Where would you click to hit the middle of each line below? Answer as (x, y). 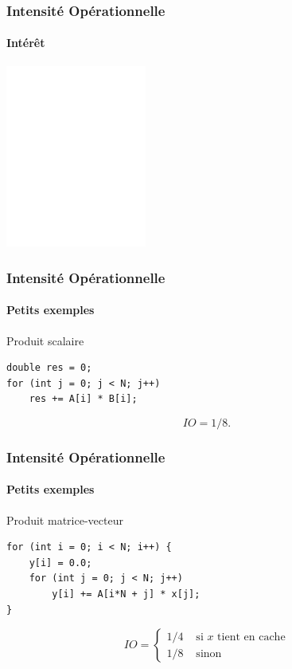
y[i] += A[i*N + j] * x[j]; (126, 594)
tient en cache (251, 637)
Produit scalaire (45, 340)
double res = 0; (49, 368)
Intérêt (26, 43)
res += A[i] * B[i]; (83, 399)
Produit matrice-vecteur (65, 519)
